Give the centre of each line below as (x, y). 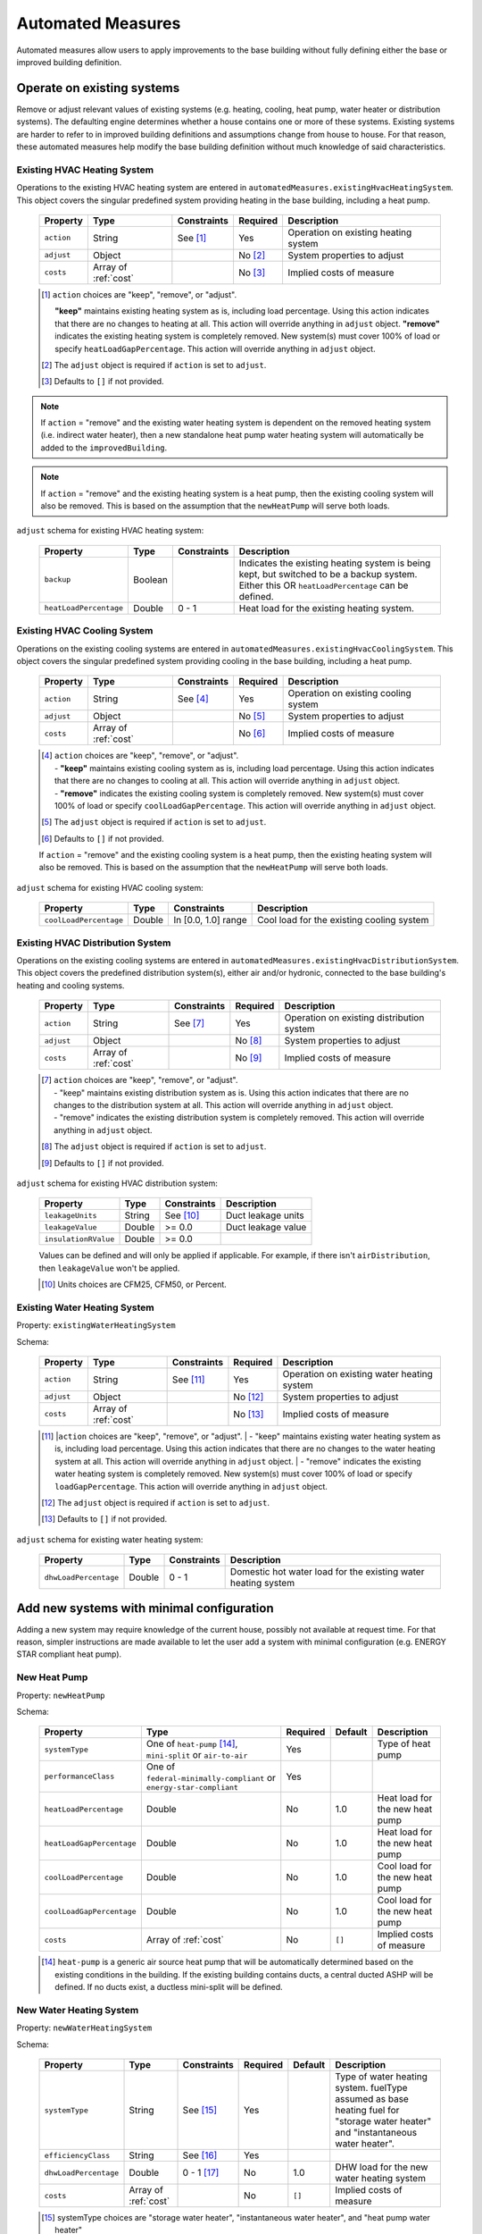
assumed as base (372, 2099)
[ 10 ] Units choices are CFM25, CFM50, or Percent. (134, 1285)
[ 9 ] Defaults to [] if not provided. (103, 1163)
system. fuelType (371, 2088)
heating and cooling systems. (71, 985)
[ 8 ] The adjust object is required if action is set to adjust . (154, 1146)
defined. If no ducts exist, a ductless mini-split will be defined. (169, 1987)
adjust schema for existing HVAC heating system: (110, 531)
